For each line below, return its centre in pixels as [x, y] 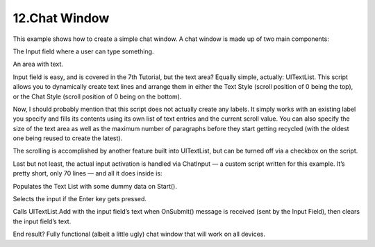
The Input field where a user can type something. [83, 51]
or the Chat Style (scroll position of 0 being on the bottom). [97, 96]
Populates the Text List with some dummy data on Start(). [95, 186]
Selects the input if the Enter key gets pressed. [80, 199]
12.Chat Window [61, 18]
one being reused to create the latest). [68, 138]
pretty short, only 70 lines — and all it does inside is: [87, 173]
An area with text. [38, 64]
